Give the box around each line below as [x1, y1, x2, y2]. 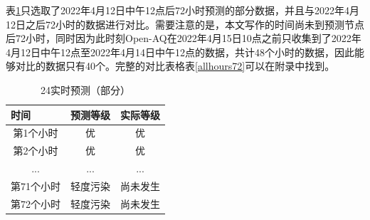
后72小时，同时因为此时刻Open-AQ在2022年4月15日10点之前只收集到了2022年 [6, 31, 361, 46]
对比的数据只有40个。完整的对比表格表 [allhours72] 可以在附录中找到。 [15, 58, 335, 73]
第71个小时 [11, 178, 60, 193]
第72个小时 [11, 196, 60, 211]
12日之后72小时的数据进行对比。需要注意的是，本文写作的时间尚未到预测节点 [6, 16, 364, 31]
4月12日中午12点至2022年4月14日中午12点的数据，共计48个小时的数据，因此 [6, 44, 354, 59]
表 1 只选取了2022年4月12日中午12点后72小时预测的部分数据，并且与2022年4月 [6, 3, 359, 17]
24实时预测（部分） [41, 82, 130, 97]
